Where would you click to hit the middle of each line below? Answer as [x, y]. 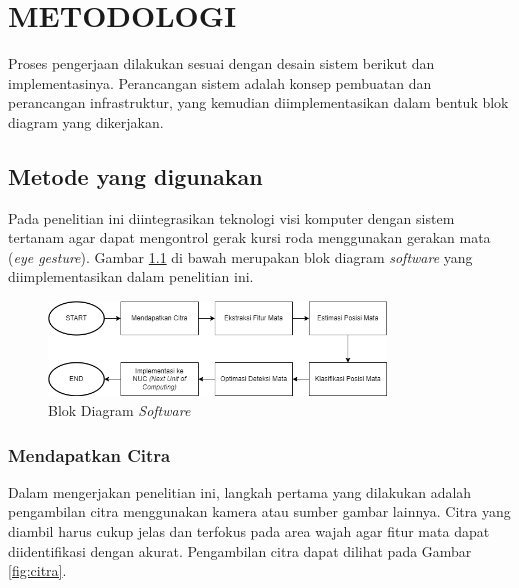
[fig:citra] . [37, 570]
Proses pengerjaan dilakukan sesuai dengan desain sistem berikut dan [221, 63]
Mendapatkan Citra [89, 454]
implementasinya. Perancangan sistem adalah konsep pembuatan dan [220, 82]
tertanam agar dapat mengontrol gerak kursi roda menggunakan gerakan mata [249, 237]
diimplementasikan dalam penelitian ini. [131, 276]
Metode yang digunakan [135, 175]
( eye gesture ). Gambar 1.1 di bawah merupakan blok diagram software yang [240, 256]
